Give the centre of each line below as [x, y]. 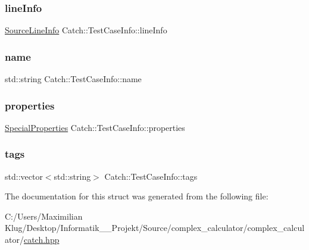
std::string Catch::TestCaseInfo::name [73, 79]
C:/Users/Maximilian [44, 216]
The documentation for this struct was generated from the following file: [137, 196]
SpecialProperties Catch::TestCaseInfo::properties [95, 127]
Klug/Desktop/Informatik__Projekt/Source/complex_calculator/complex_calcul [155, 228]
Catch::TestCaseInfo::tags [151, 176]
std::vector [24, 176]
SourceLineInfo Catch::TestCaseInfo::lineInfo [86, 30]
